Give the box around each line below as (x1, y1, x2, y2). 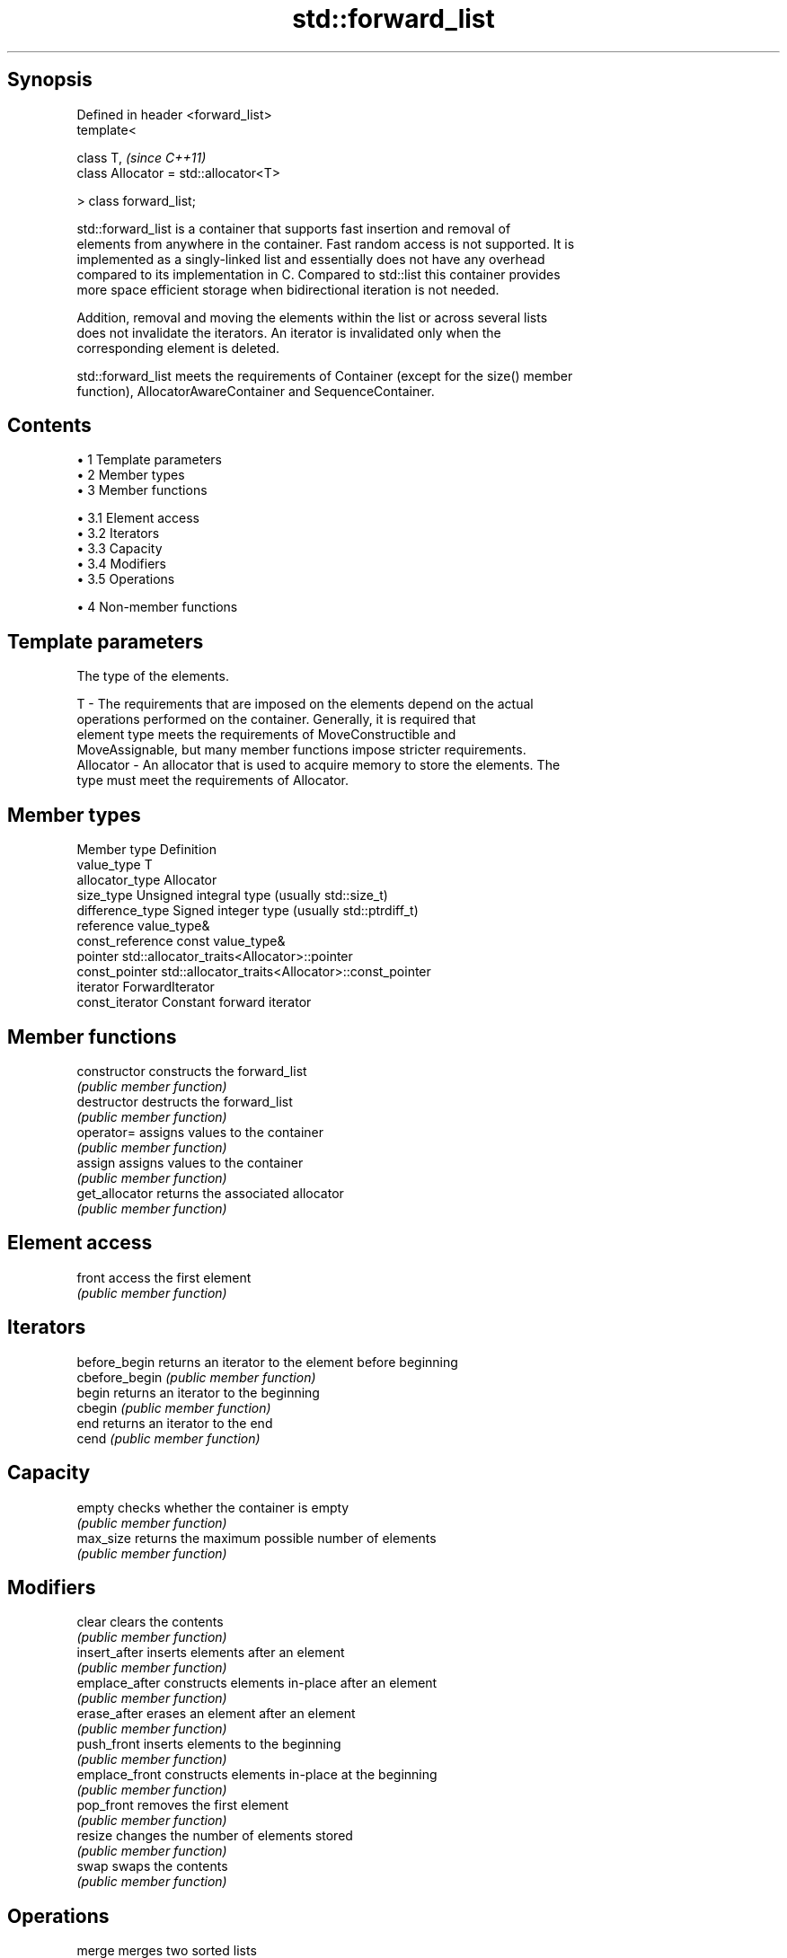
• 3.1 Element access (76, 510, 199, 526)
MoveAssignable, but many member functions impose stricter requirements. (76, 742, 526, 758)
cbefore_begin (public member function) (76, 1369, 316, 1385)
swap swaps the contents (76, 1858, 228, 1874)
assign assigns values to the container (76, 1154, 304, 1170)
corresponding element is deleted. (76, 340, 280, 356)
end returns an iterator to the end (76, 1415, 273, 1431)
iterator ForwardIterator (76, 979, 215, 995)
